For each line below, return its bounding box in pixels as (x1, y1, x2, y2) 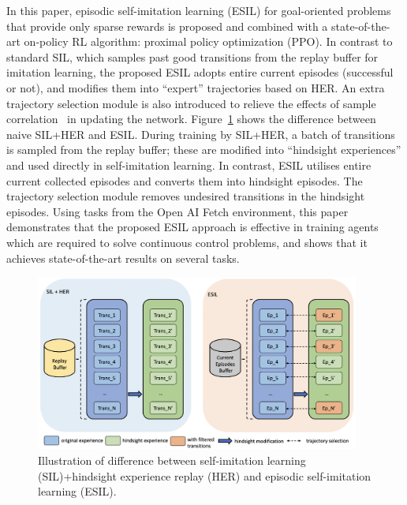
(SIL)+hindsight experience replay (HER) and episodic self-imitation (38, 467, 372, 484)
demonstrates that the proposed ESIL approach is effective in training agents (6, 219, 379, 235)
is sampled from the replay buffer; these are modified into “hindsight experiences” (6, 141, 401, 158)
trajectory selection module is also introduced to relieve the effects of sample (6, 95, 376, 111)
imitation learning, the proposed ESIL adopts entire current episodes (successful (6, 64, 394, 80)
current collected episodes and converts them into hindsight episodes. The (6, 172, 363, 189)
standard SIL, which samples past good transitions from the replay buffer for (6, 48, 379, 65)
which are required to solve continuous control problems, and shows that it (6, 234, 368, 250)
